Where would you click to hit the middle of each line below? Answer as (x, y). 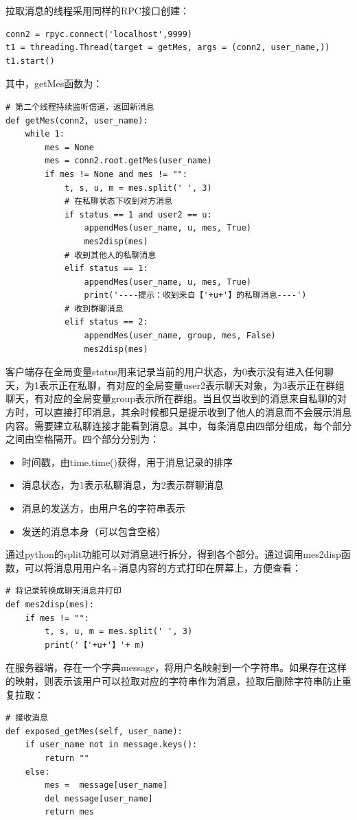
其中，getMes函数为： (54, 83)
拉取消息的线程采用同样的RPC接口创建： (97, 10)
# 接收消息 (27, 718)
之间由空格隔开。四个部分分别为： (82, 439)
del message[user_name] (99, 798)
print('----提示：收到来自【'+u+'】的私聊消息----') (195, 295)
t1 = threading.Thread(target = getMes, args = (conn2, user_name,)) (168, 48)
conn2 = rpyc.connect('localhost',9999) (99, 34)
